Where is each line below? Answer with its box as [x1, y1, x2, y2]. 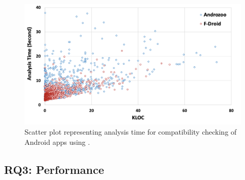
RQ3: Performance [4, 161, 104, 177]
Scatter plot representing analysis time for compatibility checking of [24, 126, 237, 137]
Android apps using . [24, 136, 90, 147]
